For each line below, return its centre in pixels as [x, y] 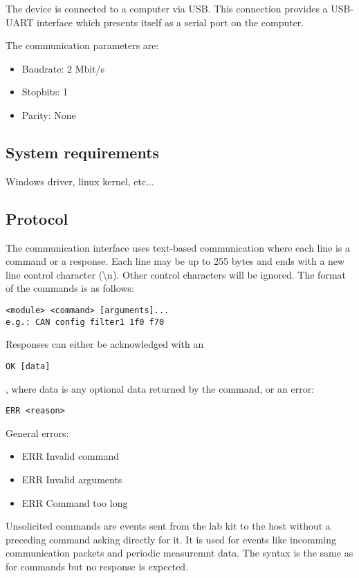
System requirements [83, 152]
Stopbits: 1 [45, 92]
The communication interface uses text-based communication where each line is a [178, 247]
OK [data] [28, 366]
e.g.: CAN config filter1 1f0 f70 [85, 322]
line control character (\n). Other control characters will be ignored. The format [176, 274]
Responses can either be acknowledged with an [105, 344]
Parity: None [49, 114]
